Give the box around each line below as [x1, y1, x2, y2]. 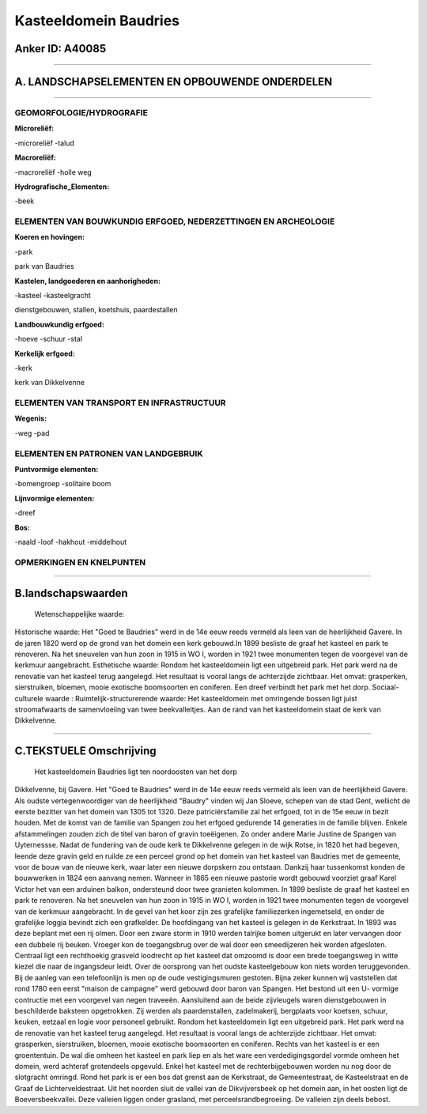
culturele [14, 693, 43, 703]
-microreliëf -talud [14, 138, 74, 148]
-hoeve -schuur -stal [14, 334, 83, 344]
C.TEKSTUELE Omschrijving [14, 744, 157, 758]
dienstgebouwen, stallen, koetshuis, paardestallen [14, 305, 178, 315]
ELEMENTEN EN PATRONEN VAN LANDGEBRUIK [14, 447, 203, 459]
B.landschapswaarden [14, 587, 128, 600]
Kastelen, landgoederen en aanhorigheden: [14, 276, 161, 285]
